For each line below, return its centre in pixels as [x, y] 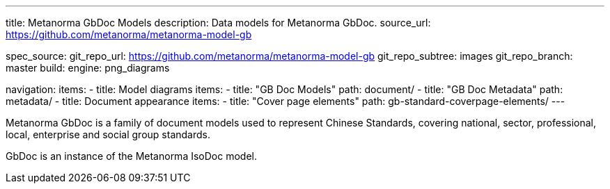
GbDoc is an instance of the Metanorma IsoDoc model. [131, 156]
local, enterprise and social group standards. [108, 134]
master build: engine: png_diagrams [88, 68]
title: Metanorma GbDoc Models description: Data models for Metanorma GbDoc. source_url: [218, 23]
